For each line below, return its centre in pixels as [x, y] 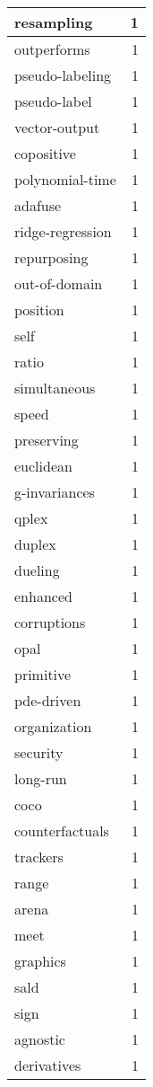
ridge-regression [63, 231]
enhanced [43, 596]
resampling [54, 22]
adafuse [38, 205]
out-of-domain [59, 283]
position [39, 309]
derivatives [48, 1065]
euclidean [43, 466]
